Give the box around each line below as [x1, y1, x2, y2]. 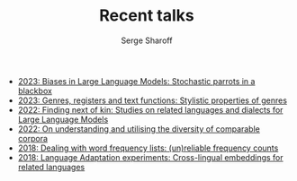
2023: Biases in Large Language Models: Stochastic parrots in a [17, 75, 256, 86]
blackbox [17, 85, 52, 96]
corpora [17, 133, 48, 143]
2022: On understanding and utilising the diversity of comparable [17, 123, 261, 134]
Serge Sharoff [121, 35, 173, 46]
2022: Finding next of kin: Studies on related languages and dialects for [17, 104, 283, 115]
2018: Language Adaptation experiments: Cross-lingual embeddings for [17, 151, 283, 162]
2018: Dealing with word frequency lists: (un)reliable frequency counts [17, 142, 279, 153]
